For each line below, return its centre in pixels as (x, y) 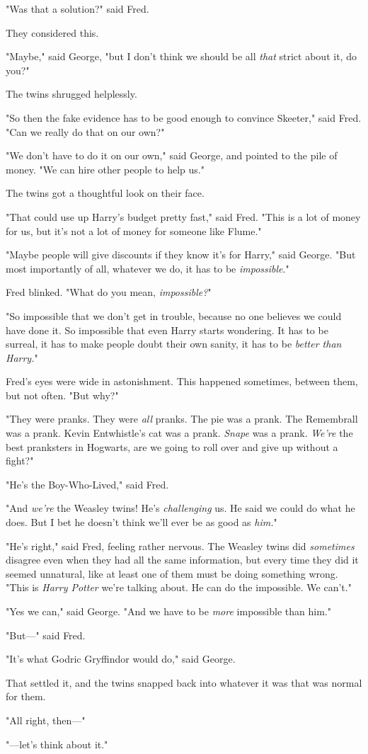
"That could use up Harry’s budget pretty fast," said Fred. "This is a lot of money (183, 216)
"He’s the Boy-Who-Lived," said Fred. (87, 484)
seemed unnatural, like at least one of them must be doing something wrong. (172, 573)
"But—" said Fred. (46, 635)
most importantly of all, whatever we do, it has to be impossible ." (148, 268)
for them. (26, 696)
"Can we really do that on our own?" (85, 131)
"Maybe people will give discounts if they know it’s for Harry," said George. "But (181, 255)
